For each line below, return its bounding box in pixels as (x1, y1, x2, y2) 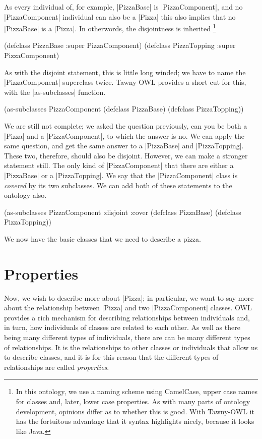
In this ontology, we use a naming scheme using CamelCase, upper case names (16, 386, 258, 397)
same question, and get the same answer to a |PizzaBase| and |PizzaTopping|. (4, 140, 244, 151)
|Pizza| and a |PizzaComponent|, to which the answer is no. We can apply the (4, 130, 244, 141)
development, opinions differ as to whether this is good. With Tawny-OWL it (16, 406, 254, 416)
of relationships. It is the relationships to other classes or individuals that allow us (4, 342, 258, 352)
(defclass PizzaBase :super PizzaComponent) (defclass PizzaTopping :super (4, 40, 236, 50)
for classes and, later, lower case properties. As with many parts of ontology (16, 396, 250, 406)
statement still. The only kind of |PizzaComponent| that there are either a (4, 160, 234, 171)
